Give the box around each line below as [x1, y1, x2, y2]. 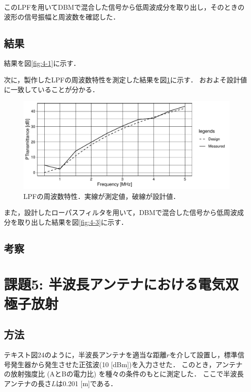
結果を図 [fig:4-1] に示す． [4, 58, 80, 68]
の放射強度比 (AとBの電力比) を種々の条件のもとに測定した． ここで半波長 [4, 369, 244, 379]
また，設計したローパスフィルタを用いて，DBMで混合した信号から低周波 [4, 207, 237, 217]
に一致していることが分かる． [4, 84, 99, 94]
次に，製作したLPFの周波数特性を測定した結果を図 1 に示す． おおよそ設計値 [4, 74, 247, 84]
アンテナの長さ [4, 378, 52, 388]
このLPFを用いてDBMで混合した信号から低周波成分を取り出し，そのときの [4, 2, 245, 12]
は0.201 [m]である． [56, 378, 117, 388]
